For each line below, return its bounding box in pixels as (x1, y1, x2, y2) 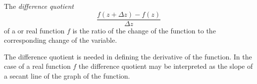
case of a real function (4, 61, 71, 71)
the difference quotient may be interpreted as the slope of (78, 61, 253, 71)
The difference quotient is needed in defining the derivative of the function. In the (4, 51, 252, 61)
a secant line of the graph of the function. (4, 71, 130, 81)
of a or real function (4, 25, 65, 35)
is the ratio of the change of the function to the (72, 25, 216, 35)
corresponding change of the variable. (4, 35, 117, 45)
